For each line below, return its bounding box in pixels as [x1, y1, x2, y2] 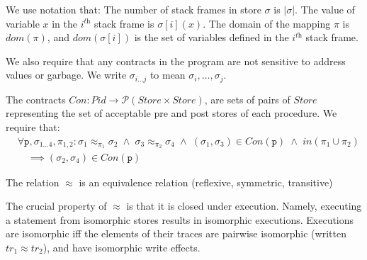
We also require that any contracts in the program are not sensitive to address [6, 53, 346, 68]
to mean [149, 67, 186, 82]
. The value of [295, 2, 355, 16]
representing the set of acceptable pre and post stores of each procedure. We [6, 106, 337, 120]
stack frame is [94, 16, 154, 30]
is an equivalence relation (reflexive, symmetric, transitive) [79, 174, 333, 189]
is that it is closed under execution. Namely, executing [126, 198, 362, 213]
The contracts [6, 91, 66, 106]
